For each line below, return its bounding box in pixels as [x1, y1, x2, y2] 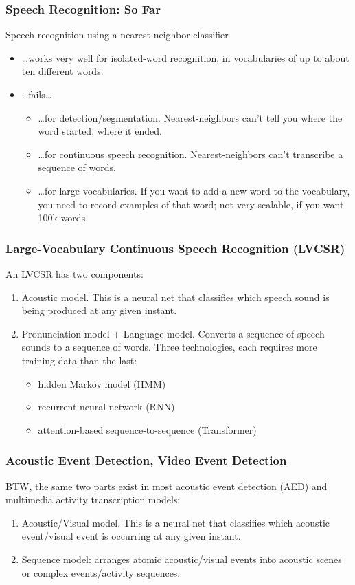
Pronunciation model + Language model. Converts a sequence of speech [21, 326, 325, 340]
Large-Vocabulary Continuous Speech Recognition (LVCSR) [5, 239, 345, 256]
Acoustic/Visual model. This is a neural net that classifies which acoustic [21, 515, 330, 529]
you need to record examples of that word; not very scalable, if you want [38, 197, 344, 211]
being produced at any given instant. [21, 303, 177, 318]
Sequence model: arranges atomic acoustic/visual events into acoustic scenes [21, 551, 342, 566]
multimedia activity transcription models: [5, 492, 181, 507]
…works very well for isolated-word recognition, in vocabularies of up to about [21, 50, 350, 65]
